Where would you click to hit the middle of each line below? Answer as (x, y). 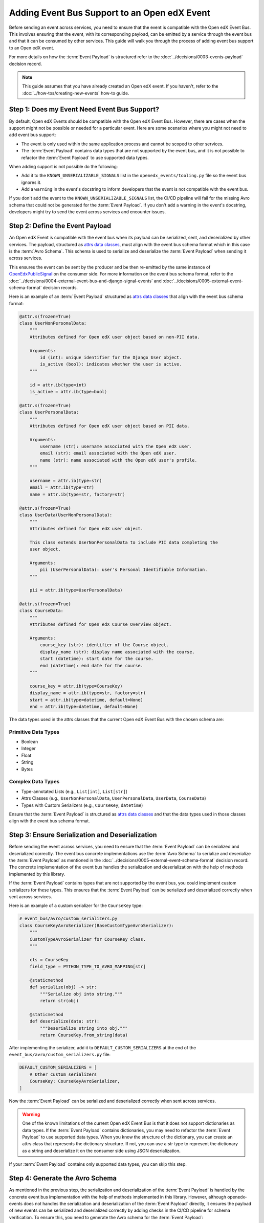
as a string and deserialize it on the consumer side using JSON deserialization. (101, 1151)
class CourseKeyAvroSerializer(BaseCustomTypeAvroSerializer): (97, 925)
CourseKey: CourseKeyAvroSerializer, (75, 1081)
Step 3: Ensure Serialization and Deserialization (83, 835)
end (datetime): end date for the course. (92, 666)
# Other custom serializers (63, 1074)
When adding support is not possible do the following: (64, 166)
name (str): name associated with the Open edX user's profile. (119, 460)
